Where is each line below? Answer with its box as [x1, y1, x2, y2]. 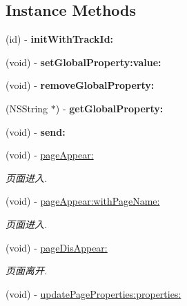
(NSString [6, 101, 48, 115]
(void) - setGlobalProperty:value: [6, 54, 161, 69]
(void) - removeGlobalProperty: [6, 78, 155, 92]
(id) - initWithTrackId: [6, 32, 114, 46]
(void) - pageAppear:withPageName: [6, 194, 160, 208]
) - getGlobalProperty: [55, 101, 164, 115]
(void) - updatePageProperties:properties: [6, 286, 181, 300]
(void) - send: [6, 124, 66, 139]
